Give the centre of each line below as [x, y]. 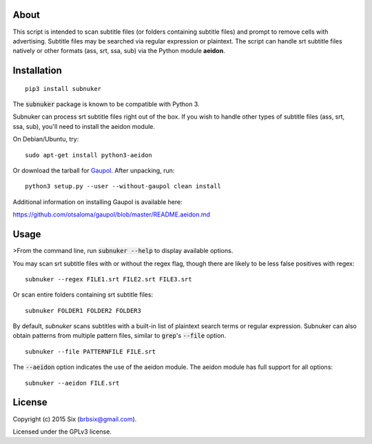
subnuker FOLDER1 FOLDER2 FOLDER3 [83, 311]
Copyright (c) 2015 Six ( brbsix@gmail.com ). [75, 419]
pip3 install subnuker [63, 89]
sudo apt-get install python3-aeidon [89, 155]
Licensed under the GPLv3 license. [62, 432]
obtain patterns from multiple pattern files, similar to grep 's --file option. [120, 336]
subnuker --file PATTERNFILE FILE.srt [91, 351]
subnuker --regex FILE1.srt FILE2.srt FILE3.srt [108, 279]
